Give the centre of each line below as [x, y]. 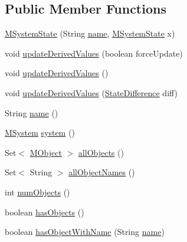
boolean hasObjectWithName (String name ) [85, 232]
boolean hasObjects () [45, 212]
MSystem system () [40, 133]
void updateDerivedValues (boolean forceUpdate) [94, 53]
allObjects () [101, 152]
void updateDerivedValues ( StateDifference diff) [91, 92]
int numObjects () [37, 192]
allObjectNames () [102, 172]
